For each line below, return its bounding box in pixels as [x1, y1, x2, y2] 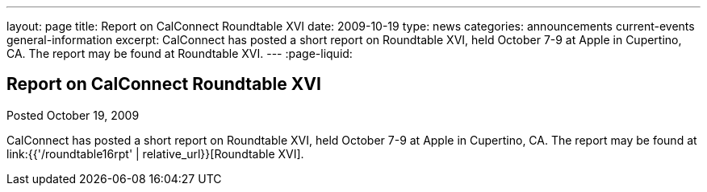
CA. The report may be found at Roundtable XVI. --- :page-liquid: [6, 47, 353, 60]
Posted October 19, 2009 [6, 108, 140, 122]
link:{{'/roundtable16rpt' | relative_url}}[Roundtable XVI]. [6, 146, 304, 161]
